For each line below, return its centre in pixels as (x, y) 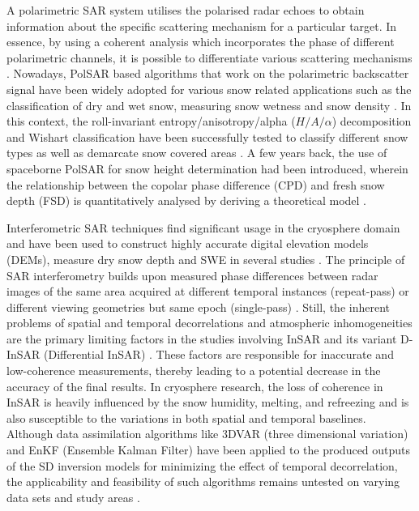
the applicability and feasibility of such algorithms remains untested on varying (203, 481)
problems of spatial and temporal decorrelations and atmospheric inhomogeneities (209, 323)
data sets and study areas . (73, 497)
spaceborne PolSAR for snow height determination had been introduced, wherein (207, 168)
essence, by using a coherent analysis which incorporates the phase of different (201, 42)
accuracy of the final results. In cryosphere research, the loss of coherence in (195, 386)
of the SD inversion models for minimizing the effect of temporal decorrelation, (202, 465)
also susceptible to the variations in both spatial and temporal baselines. (186, 417)
